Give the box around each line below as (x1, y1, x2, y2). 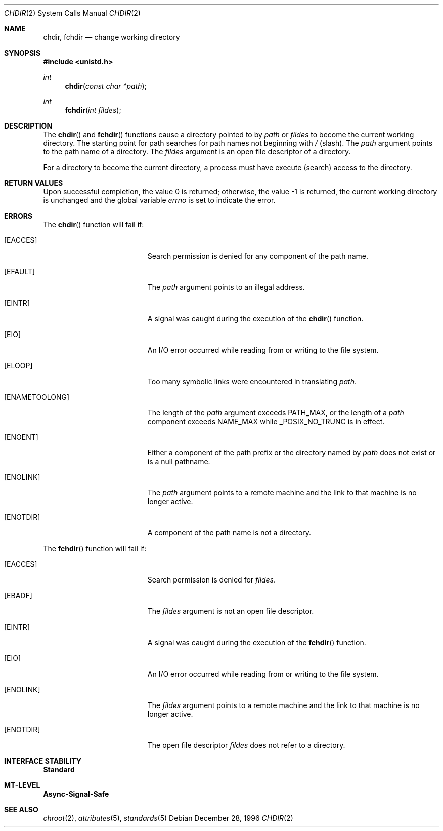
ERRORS (4, 212, 33, 220)
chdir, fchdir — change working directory (43, 33, 180, 41)
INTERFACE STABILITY (4, 757, 81, 765)
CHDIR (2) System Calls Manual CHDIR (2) (4, 9, 141, 17)
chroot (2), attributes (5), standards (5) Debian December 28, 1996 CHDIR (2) (43, 814, 293, 822)
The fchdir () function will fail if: (43, 544, 147, 553)
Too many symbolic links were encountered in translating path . (147, 377, 357, 386)
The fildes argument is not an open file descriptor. (147, 607, 314, 615)
